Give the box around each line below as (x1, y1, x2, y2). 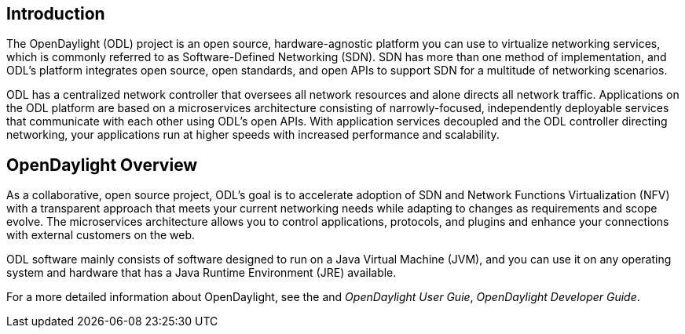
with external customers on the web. (6, 228, 196, 242)
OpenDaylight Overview (6, 154, 198, 175)
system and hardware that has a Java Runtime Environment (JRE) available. (6, 266, 397, 280)
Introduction (6, 4, 105, 24)
